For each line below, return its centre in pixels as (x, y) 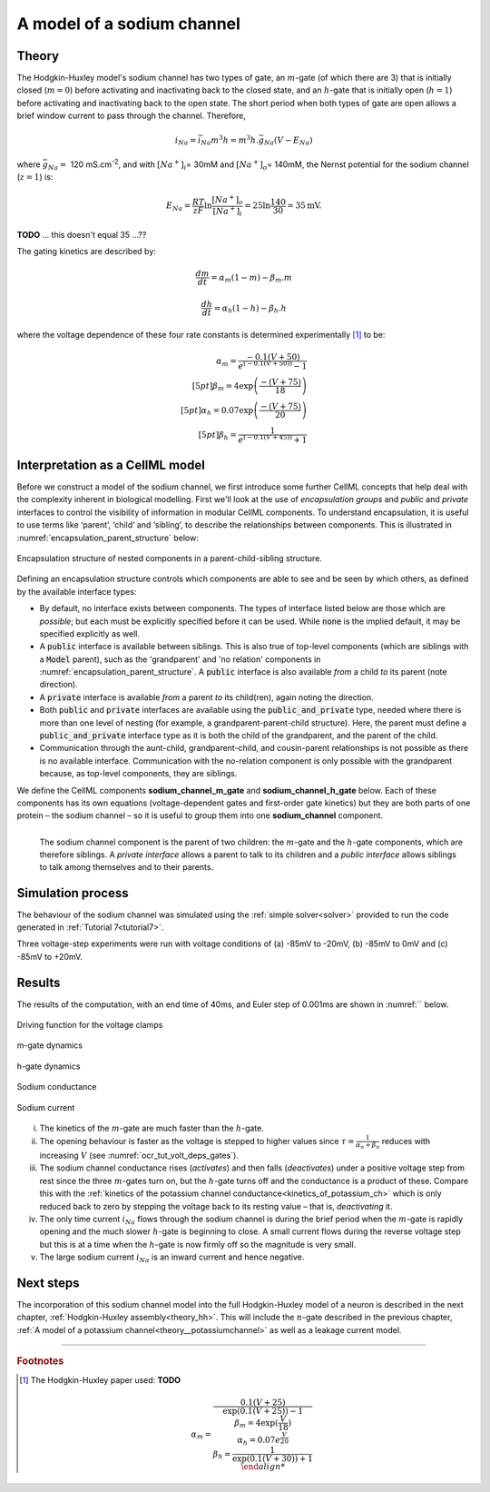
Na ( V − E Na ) (288, 141)
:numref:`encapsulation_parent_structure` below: (108, 538)
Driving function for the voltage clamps (90, 1025)
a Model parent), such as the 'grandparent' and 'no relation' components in (180, 659)
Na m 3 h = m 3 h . (230, 140)
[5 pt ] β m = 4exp (223, 387)
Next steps (48, 1283)
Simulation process (73, 893)
